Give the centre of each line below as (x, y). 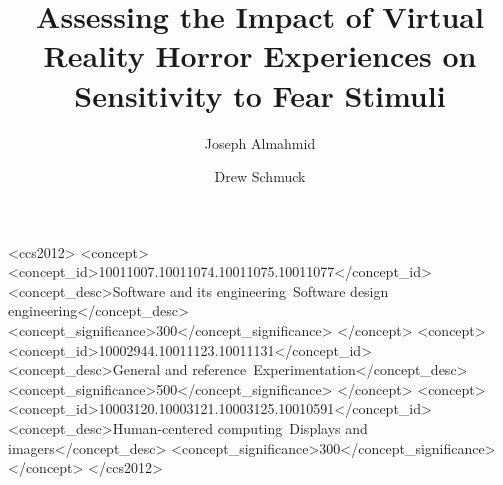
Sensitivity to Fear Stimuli (260, 94)
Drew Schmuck (260, 176)
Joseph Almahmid (260, 142)
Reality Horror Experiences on (260, 55)
